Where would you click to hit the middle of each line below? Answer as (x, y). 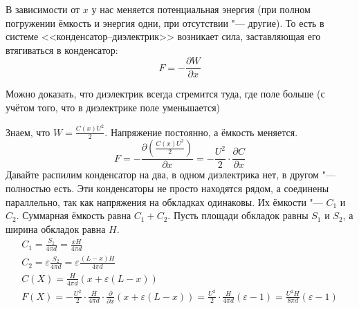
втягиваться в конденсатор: (62, 49)
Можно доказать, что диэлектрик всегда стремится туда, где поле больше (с (165, 94)
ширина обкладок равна (56, 228)
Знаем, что (28, 132)
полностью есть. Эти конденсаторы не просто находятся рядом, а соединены (167, 188)
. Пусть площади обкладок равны (238, 215)
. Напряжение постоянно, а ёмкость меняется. (201, 132)
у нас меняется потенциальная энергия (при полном (201, 9)
